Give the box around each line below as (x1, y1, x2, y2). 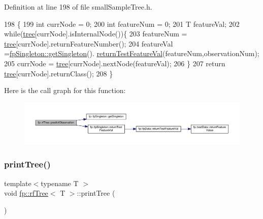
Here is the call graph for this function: (4, 85, 126, 96)
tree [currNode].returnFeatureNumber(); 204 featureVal (4, 38, 173, 49)
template (4, 178, 31, 188)
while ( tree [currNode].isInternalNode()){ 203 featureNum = (4, 28, 187, 39)
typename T (41, 178, 79, 188)
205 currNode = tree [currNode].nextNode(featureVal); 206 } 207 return (4, 58, 225, 68)
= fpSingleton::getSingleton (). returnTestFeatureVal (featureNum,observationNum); (4, 48, 259, 59)
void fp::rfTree (4, 188, 48, 198)
